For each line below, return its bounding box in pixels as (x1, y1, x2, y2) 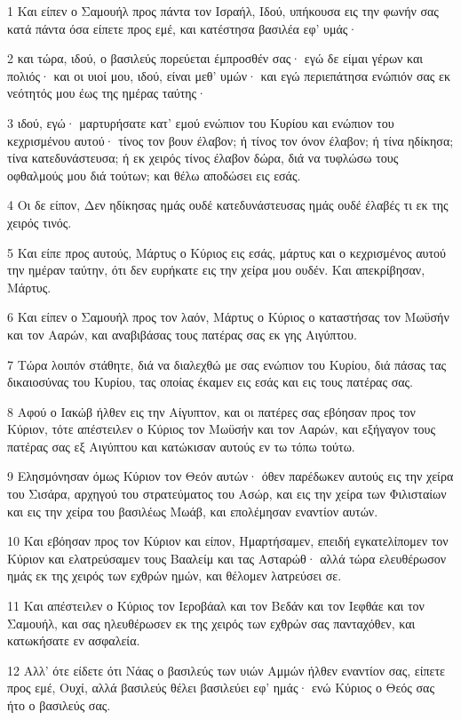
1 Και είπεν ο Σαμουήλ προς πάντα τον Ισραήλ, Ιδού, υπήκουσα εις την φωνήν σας (7, 2, 439, 20)
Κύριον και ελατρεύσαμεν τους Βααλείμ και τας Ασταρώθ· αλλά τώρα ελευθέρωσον (7, 548, 447, 567)
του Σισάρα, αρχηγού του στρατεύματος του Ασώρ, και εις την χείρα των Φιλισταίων (7, 484, 447, 503)
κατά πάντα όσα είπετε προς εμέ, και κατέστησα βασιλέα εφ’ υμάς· (7, 19, 358, 37)
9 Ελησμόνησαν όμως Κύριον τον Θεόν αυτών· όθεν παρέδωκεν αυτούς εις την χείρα (7, 467, 454, 485)
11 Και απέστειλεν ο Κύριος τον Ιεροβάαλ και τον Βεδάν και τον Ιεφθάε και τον (7, 596, 425, 615)
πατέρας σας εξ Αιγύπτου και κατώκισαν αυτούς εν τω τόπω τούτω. (7, 436, 355, 455)
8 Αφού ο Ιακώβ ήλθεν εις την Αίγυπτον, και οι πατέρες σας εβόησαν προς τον (7, 402, 416, 420)
